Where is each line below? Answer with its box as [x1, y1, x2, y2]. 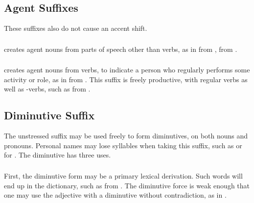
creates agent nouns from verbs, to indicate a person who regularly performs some [4, 65, 250, 75]
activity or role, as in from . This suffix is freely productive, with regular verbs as [4, 74, 248, 84]
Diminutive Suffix [4, 108, 95, 123]
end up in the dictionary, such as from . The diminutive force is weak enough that [4, 180, 250, 190]
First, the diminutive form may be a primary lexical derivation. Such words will [4, 170, 243, 180]
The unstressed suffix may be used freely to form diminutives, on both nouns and [4, 131, 248, 141]
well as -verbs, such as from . [4, 84, 91, 94]
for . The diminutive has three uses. [4, 150, 111, 160]
